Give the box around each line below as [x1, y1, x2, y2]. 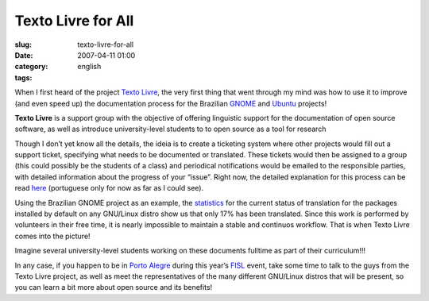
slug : [14, 40, 32, 49]
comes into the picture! [14, 231, 91, 241]
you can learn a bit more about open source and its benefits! [14, 283, 213, 292]
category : [14, 62, 48, 71]
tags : [14, 72, 33, 83]
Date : [14, 50, 33, 60]
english [77, 62, 102, 71]
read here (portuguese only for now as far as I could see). [14, 183, 204, 193]
